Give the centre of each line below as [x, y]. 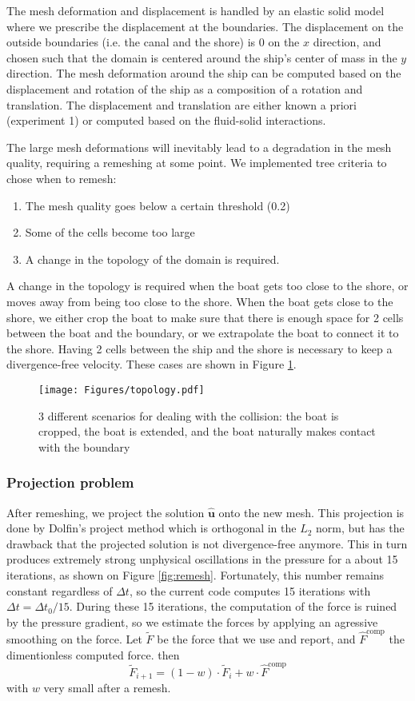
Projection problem [70, 482]
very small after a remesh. [107, 688]
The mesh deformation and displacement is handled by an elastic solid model [196, 10]
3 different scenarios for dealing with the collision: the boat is [189, 415]
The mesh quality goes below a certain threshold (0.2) [158, 205]
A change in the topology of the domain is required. [152, 259]
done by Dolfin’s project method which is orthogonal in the [152, 528]
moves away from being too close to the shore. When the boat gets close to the [200, 301]
